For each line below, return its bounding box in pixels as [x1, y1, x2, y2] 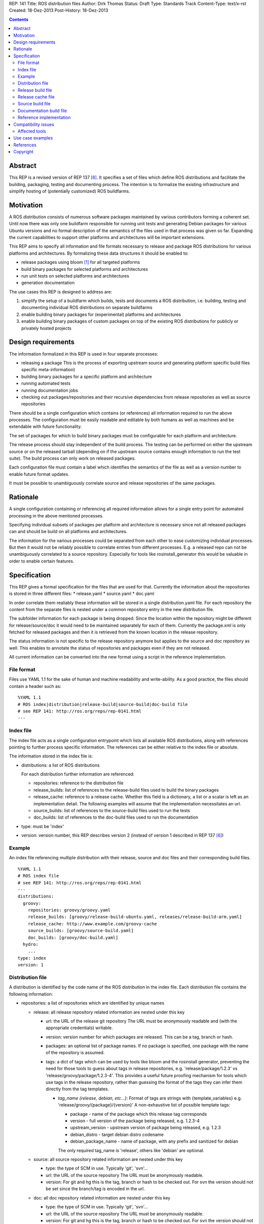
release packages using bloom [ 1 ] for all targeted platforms [21, 259, 140, 265]
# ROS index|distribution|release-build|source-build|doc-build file [18, 702, 188, 707]
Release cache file [18, 94, 55, 100]
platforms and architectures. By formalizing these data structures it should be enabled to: [9, 250, 189, 256]
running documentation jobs [21, 387, 78, 393]
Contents [9, 16, 29, 22]
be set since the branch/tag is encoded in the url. [45, 1186, 145, 1192]
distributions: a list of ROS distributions [21, 762, 100, 768]
